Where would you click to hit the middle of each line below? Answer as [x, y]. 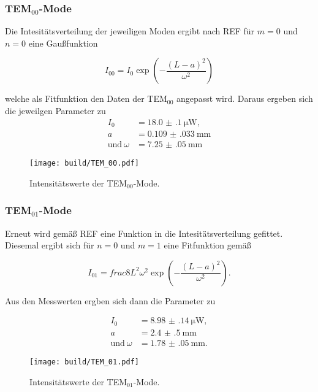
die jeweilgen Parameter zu [55, 110]
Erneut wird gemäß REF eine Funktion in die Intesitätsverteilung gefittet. [144, 233]
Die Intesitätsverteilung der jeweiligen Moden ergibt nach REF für [130, 31]
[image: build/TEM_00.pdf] [84, 163]
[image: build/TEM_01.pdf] [84, 362]
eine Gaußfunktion [63, 43]
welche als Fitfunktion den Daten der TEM [86, 98]
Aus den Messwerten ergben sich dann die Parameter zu [110, 300]
